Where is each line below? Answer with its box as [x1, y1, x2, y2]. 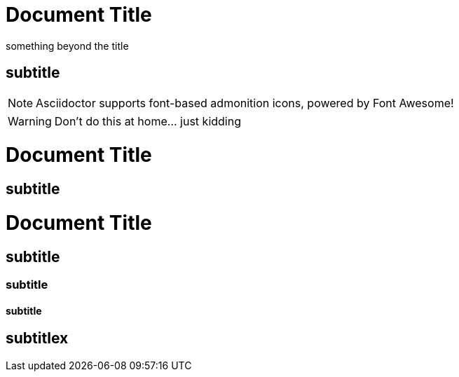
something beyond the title [6, 39, 129, 52]
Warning [8, 114, 52, 128]
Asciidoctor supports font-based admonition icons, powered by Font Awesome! [36, 95, 454, 110]
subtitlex [6, 329, 69, 348]
